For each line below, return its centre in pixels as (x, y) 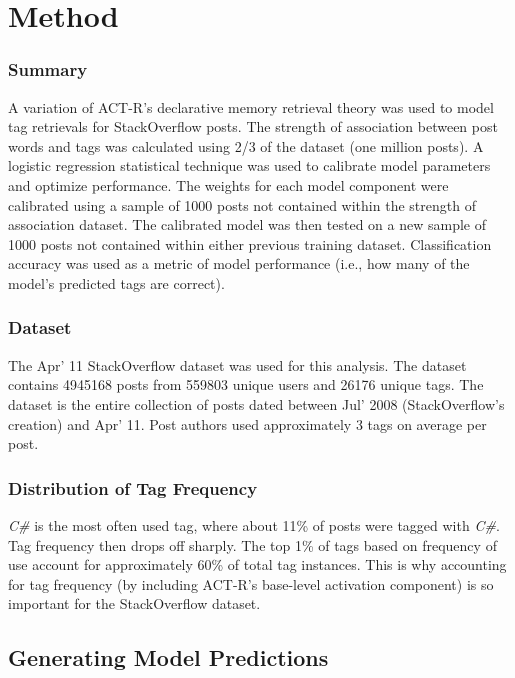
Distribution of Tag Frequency (133, 487)
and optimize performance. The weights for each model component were (228, 184)
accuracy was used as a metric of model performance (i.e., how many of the (239, 263)
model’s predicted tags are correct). (116, 282)
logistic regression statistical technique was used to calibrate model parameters (249, 165)
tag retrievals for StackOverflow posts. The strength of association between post (253, 126)
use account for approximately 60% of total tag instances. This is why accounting (257, 564)
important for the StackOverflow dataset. (134, 603)
